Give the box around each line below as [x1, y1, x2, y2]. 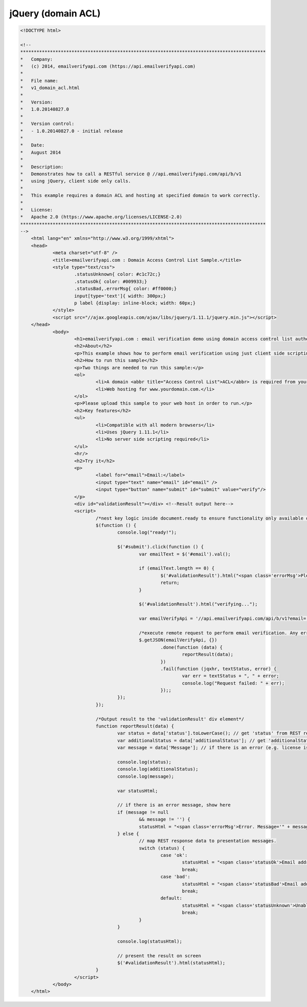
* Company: [20, 56, 53, 62]
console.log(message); [117, 773, 174, 779]
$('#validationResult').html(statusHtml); [117, 960, 226, 965]
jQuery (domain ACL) [9, 8, 101, 19]
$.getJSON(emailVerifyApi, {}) [139, 637, 217, 643]
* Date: [20, 142, 45, 148]
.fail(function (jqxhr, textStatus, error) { [160, 666, 277, 671]
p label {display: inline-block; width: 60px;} [74, 300, 196, 306]
